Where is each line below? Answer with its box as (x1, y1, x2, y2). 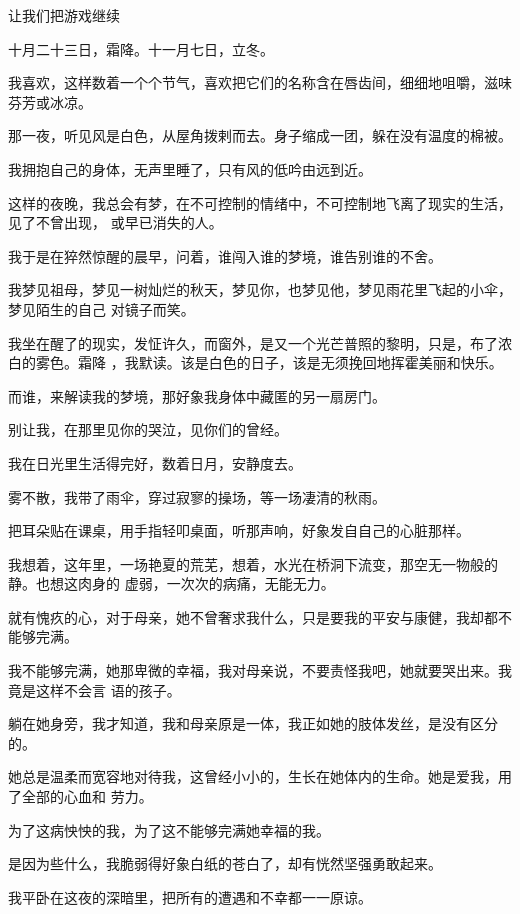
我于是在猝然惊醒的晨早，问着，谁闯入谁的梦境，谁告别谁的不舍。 (8, 245, 442, 266)
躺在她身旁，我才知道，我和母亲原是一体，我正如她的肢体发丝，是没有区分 (8, 713, 498, 734)
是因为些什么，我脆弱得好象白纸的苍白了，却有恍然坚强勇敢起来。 (8, 853, 442, 874)
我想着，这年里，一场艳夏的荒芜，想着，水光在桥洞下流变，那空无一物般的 (8, 553, 498, 574)
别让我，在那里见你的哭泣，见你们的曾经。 (8, 419, 288, 440)
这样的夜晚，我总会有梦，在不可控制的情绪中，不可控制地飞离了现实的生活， (8, 192, 512, 213)
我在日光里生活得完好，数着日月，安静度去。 (8, 452, 302, 473)
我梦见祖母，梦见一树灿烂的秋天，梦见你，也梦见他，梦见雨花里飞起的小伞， (8, 279, 512, 300)
